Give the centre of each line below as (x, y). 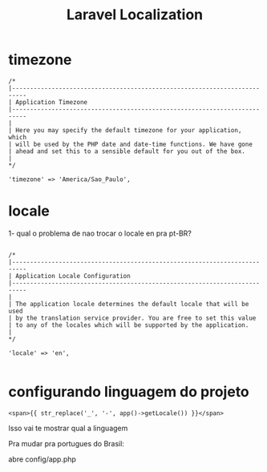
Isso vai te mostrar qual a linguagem (68, 428)
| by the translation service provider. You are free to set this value (132, 318)
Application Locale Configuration (73, 276)
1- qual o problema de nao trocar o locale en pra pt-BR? (100, 233)
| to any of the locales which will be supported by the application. (129, 325)
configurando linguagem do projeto (129, 392)
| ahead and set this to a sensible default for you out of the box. (127, 151)
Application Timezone (52, 102)
